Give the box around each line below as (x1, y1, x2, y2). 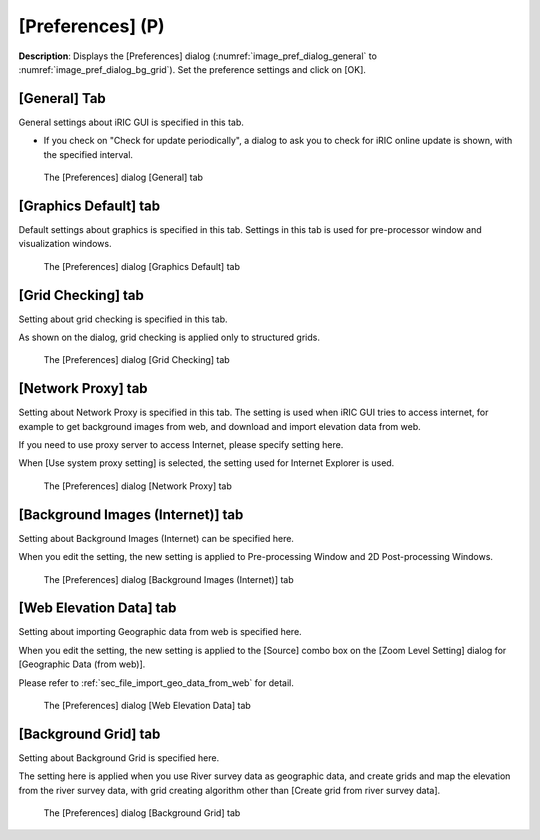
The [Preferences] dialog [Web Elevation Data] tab (43, 700, 252, 712)
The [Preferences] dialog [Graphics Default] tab (43, 260, 240, 272)
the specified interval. (43, 148, 134, 160)
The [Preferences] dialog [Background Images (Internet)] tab (43, 573, 294, 585)
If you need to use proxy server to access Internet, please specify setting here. (18, 439, 344, 451)
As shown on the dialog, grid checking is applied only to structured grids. (18, 331, 320, 343)
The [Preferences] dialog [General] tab (43, 171, 204, 184)
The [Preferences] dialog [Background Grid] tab (43, 807, 241, 819)
